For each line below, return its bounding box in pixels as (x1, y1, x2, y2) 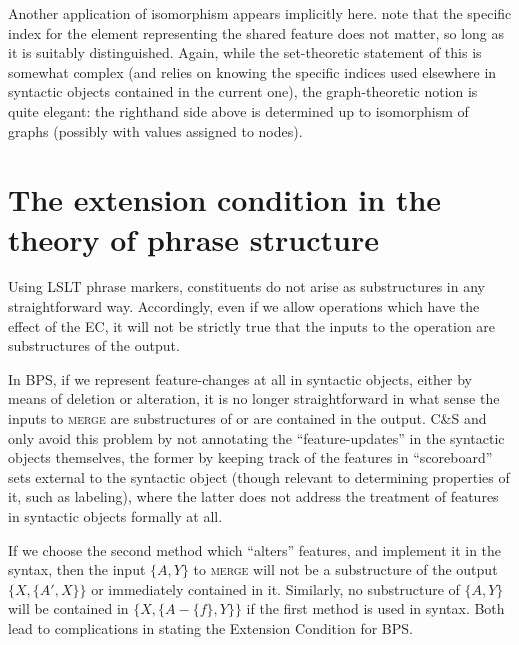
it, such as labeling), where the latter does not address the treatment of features (8, 486, 499, 507)
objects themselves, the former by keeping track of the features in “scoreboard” (8, 447, 493, 468)
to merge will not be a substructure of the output (193, 559, 498, 580)
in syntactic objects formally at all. (8, 506, 223, 526)
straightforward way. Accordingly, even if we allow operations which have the (8, 296, 480, 317)
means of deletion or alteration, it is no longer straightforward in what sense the (8, 388, 500, 409)
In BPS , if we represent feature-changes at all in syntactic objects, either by (8, 368, 472, 389)
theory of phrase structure (8, 218, 379, 259)
